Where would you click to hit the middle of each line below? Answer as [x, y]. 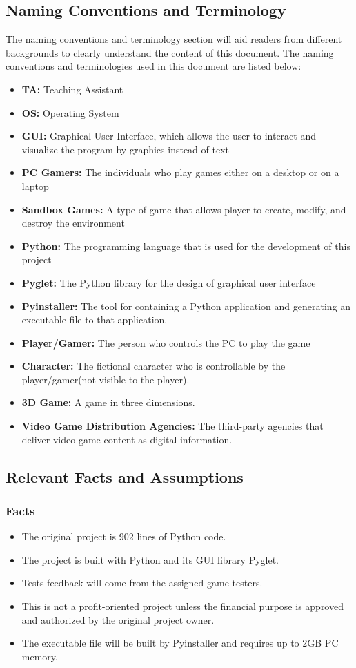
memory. [40, 656]
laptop [35, 185]
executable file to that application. [95, 319]
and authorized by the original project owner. [118, 619]
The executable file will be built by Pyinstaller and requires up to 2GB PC [180, 643]
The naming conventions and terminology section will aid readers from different [174, 39]
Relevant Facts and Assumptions [125, 476]
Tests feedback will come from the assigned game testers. [142, 583]
